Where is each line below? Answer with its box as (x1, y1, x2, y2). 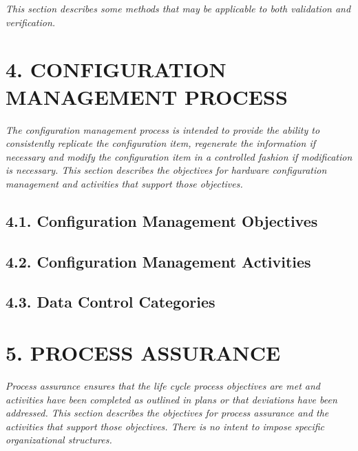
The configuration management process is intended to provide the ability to (6, 122, 320, 137)
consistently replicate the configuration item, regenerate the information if (6, 136, 315, 150)
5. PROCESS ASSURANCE (6, 339, 281, 366)
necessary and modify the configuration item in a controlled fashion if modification (6, 149, 352, 163)
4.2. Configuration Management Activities (6, 250, 311, 272)
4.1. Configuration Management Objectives (6, 210, 318, 231)
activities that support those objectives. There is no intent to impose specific (6, 419, 325, 433)
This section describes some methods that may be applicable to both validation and (6, 1, 351, 15)
